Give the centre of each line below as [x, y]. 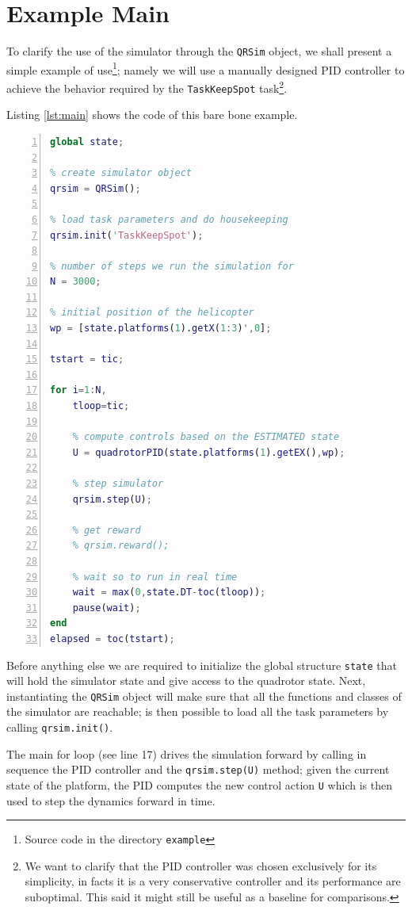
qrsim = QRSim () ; [95, 188]
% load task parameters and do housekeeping [169, 219]
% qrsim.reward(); [121, 546]
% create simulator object [121, 173]
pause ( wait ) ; [107, 608]
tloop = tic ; [101, 406]
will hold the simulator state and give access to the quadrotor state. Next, [186, 681]
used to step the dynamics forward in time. [111, 800]
